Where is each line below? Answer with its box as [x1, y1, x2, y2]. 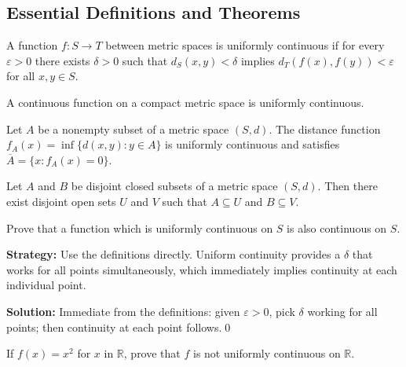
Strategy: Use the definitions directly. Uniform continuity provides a [6, 246, 341, 262]
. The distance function [269, 120, 381, 137]
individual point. [6, 277, 86, 293]
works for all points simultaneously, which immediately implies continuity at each [6, 261, 397, 277]
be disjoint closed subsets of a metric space [71, 178, 278, 194]
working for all [307, 303, 378, 319]
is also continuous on [287, 219, 387, 236]
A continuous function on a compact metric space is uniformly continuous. [6, 94, 364, 110]
